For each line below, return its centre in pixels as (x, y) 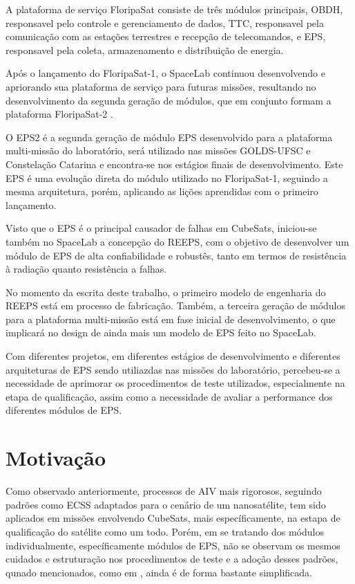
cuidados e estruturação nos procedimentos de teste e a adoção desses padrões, (172, 559)
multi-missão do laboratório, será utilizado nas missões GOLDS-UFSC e (158, 150)
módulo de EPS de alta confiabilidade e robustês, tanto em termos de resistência (176, 255)
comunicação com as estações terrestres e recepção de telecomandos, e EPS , (166, 36)
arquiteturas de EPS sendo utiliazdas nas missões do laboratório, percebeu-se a (173, 369)
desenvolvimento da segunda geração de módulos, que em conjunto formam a (169, 100)
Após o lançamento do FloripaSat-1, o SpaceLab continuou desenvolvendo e (165, 73)
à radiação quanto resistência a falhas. (86, 269)
